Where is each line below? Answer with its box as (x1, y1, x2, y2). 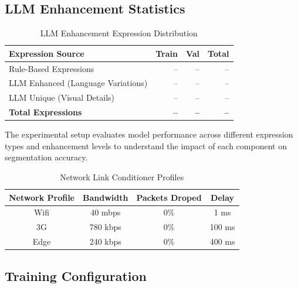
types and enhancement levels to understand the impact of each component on (5, 139, 287, 152)
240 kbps (89, 235, 121, 248)
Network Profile (9, 191, 74, 203)
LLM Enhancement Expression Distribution (40, 27, 198, 39)
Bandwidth (83, 191, 128, 203)
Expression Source (9, 47, 84, 59)
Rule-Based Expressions (9, 62, 94, 74)
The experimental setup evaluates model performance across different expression (5, 128, 293, 140)
